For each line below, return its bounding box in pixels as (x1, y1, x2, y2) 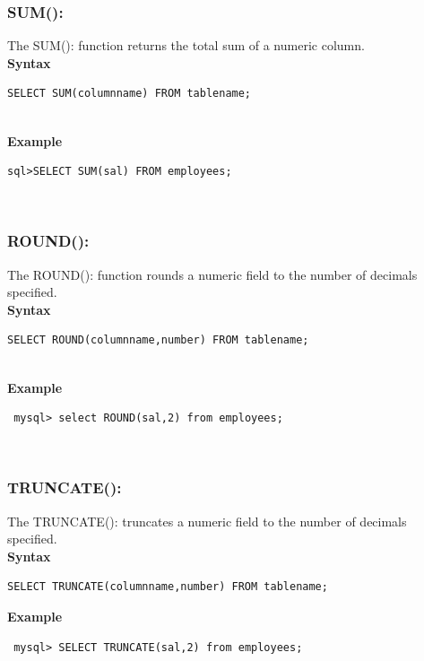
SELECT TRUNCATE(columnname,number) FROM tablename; (7, 580, 328, 594)
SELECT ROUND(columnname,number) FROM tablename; (7, 334, 309, 347)
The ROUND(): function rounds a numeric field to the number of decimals (7, 265, 418, 283)
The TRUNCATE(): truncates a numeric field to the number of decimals (7, 511, 407, 530)
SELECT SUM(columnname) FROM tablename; (7, 87, 252, 100)
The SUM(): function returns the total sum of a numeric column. (7, 36, 365, 55)
